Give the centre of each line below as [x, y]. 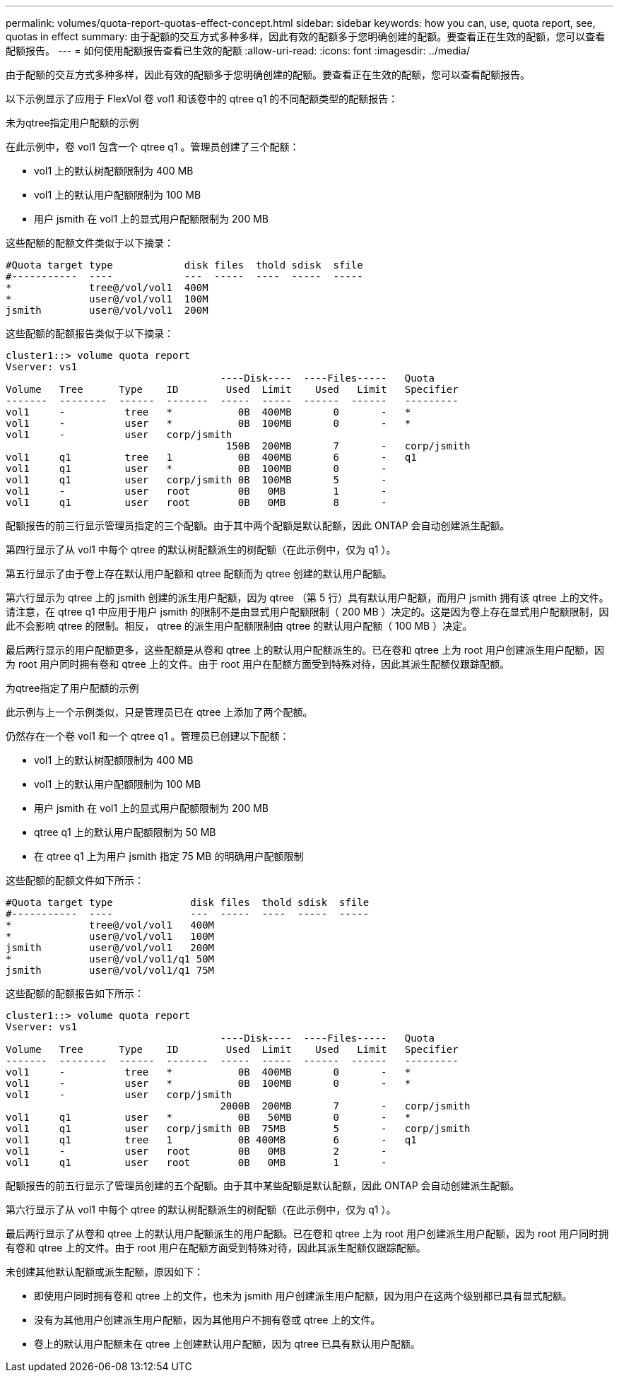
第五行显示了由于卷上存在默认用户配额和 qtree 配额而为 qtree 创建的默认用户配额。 [199, 573]
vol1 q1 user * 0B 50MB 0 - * [208, 1117]
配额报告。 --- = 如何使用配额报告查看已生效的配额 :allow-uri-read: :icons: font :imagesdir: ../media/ [238, 51]
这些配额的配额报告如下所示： [75, 993]
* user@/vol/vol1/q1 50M [110, 959]
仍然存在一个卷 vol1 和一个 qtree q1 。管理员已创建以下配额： [148, 736]
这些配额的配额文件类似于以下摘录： [90, 243]
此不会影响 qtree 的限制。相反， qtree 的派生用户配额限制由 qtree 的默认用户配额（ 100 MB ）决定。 [239, 626]
